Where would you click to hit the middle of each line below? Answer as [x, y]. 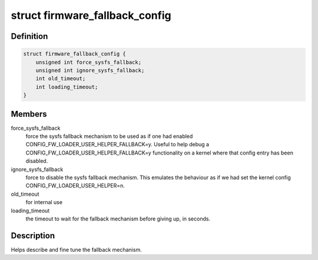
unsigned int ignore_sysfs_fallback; [90, 70]
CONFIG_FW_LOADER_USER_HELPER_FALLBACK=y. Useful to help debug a [117, 144]
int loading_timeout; [67, 87]
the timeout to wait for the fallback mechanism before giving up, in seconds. [118, 219]
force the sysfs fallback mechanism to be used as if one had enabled [109, 136]
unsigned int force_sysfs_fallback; [88, 62]
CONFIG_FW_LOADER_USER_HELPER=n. [75, 186]
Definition [29, 36]
